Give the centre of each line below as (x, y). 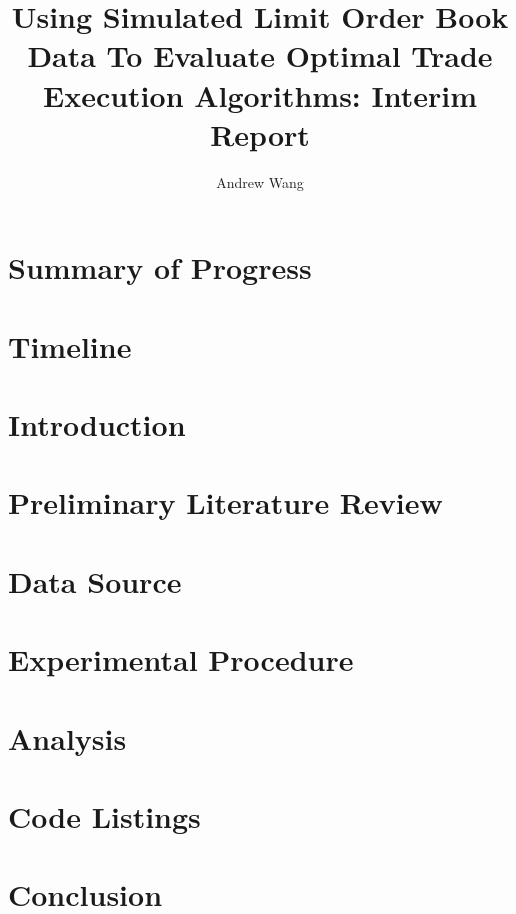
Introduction (97, 424)
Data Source (95, 580)
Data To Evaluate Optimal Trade (260, 55)
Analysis (67, 737)
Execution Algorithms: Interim (260, 94)
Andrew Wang (260, 181)
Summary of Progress (160, 267)
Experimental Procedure (181, 659)
